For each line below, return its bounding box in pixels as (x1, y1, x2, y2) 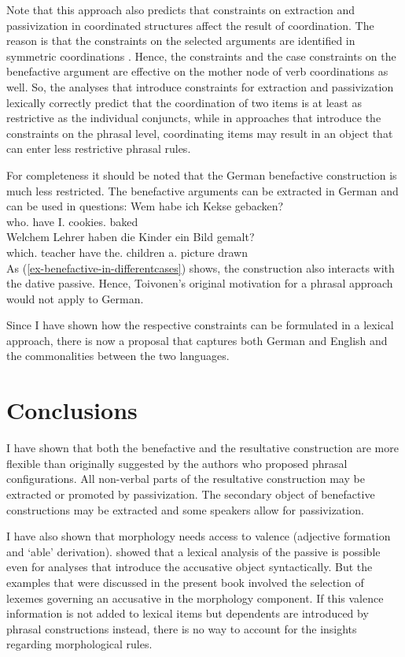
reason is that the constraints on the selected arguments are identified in (6, 32, 355, 49)
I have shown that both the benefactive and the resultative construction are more (6, 440, 399, 456)
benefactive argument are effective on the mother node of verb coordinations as (6, 63, 388, 80)
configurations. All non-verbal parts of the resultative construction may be (6, 470, 365, 487)
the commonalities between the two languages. (6, 347, 230, 364)
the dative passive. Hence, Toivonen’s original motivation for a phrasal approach (6, 275, 393, 291)
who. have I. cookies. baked (6, 213, 138, 229)
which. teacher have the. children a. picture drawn (6, 243, 248, 260)
